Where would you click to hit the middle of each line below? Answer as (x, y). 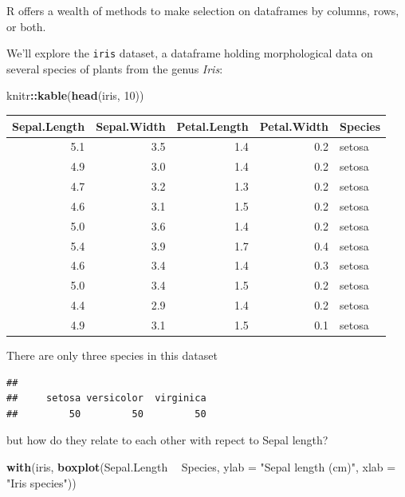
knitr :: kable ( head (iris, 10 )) (75, 95)
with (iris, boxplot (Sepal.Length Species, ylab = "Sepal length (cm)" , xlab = (201, 467)
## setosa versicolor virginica (106, 398)
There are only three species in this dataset (112, 355)
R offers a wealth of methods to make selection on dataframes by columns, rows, (203, 10)
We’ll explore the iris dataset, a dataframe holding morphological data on (190, 53)
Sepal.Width (131, 126)
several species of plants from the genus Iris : (115, 68)
